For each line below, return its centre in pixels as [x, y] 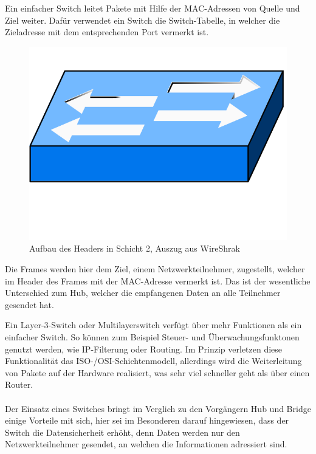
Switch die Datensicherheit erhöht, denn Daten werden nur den [122, 432]
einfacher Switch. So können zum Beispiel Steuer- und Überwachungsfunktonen [152, 336]
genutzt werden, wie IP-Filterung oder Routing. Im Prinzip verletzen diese [144, 349]
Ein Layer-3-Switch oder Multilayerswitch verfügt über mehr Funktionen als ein [153, 325]
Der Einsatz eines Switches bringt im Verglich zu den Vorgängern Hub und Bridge [158, 408]
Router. [19, 384]
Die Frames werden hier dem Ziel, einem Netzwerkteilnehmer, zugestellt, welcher [155, 268]
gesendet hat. [29, 304]
